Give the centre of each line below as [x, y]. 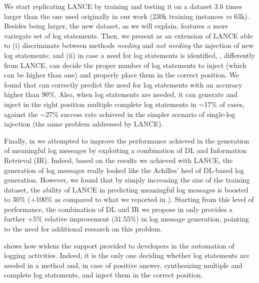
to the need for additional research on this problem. [83, 229]
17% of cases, [224, 104]
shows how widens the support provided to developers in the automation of [119, 245]
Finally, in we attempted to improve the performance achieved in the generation [127, 140]
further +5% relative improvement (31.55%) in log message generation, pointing [126, 219]
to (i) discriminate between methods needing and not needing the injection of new [129, 45]
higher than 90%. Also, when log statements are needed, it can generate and [121, 94]
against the [21, 114]
